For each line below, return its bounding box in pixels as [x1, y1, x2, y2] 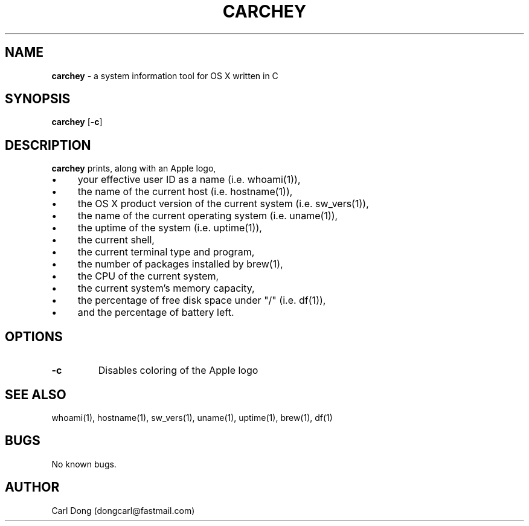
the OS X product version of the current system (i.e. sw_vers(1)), [77, 197, 369, 210]
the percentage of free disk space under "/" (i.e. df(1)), [77, 294, 326, 307]
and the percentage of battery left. [77, 306, 234, 319]
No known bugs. [51, 458, 117, 469]
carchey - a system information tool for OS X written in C [51, 70, 278, 81]
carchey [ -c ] [51, 117, 103, 127]
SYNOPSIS [5, 91, 71, 107]
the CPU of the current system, [77, 270, 219, 283]
